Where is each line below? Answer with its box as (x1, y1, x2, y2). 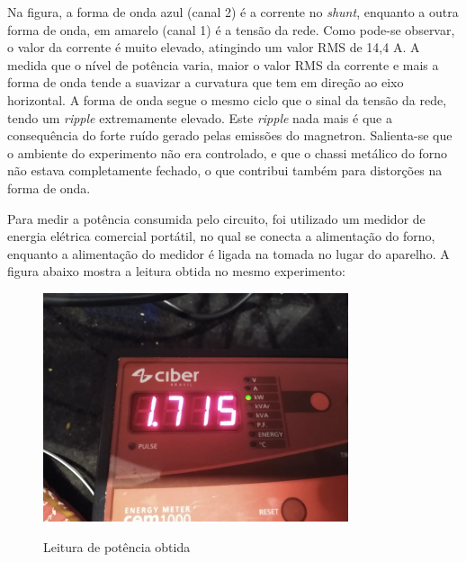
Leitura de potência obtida (43, 537, 191, 556)
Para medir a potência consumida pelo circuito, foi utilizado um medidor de (7, 209, 426, 227)
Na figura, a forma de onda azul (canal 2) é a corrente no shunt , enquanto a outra (7, 3, 459, 21)
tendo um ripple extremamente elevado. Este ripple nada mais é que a (7, 108, 392, 127)
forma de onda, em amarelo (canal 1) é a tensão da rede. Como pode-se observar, (7, 20, 455, 39)
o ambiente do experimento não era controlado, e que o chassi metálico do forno (7, 143, 448, 162)
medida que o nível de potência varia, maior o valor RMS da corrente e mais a (7, 55, 439, 74)
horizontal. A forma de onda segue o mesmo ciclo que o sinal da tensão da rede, (7, 90, 447, 109)
